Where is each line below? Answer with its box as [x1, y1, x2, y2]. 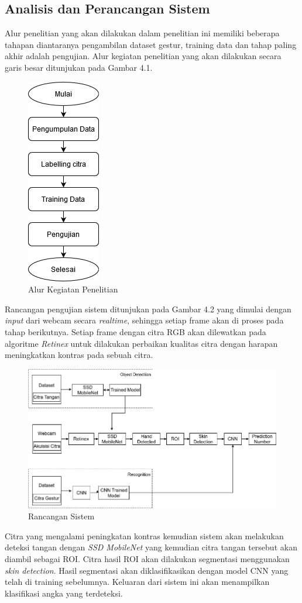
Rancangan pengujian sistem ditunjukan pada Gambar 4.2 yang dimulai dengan [5, 302, 291, 315]
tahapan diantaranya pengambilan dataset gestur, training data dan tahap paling [5, 38, 297, 50]
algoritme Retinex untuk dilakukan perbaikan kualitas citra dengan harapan [5, 337, 278, 349]
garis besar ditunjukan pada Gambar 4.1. [5, 61, 153, 73]
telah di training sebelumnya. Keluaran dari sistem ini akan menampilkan [5, 576, 270, 588]
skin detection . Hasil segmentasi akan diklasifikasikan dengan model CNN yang [5, 564, 289, 576]
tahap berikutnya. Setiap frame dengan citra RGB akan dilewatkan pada [5, 325, 266, 337]
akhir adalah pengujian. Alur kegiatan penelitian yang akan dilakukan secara [5, 50, 282, 62]
